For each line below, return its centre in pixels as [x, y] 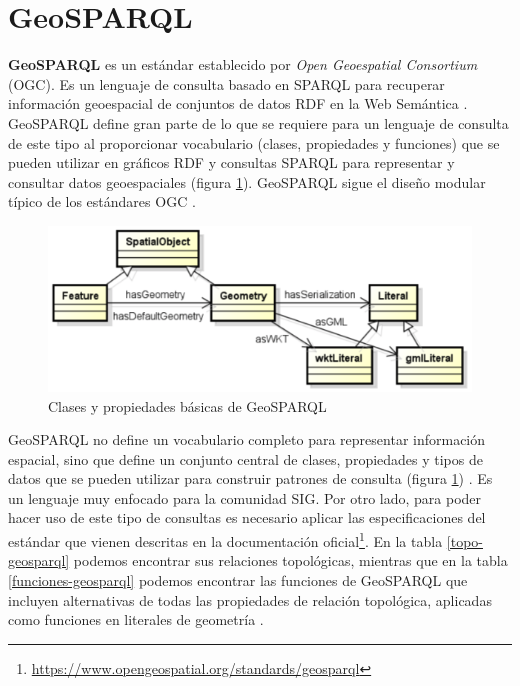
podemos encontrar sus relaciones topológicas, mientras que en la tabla [290, 560]
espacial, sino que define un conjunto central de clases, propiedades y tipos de [245, 458]
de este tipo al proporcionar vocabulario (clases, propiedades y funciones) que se [254, 142]
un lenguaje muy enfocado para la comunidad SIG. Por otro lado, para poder [245, 497]
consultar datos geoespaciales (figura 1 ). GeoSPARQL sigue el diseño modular [247, 181]
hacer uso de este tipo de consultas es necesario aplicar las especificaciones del [247, 517]
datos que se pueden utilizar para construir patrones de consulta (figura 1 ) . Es [250, 478]
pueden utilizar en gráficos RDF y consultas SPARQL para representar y [231, 162]
